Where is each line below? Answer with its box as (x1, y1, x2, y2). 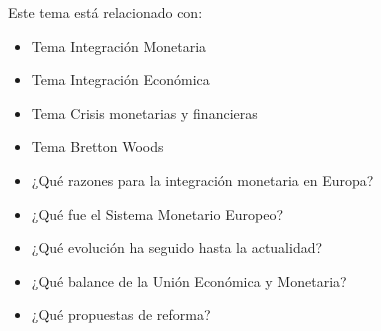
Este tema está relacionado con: (8, 2, 203, 22)
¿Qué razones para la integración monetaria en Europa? (31, 169, 374, 190)
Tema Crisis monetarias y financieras (31, 102, 258, 123)
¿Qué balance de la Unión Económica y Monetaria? (31, 270, 347, 291)
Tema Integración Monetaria (31, 35, 207, 56)
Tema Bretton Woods (31, 136, 164, 157)
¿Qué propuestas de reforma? (31, 304, 211, 325)
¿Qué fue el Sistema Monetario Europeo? (31, 203, 283, 224)
